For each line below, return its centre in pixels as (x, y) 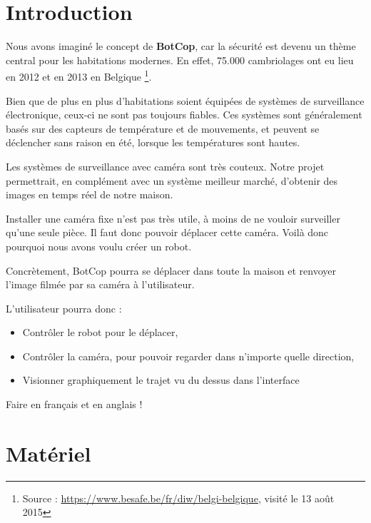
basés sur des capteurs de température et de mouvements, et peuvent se (163, 128)
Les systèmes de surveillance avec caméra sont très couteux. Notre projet (165, 166)
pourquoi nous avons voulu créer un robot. (99, 246)
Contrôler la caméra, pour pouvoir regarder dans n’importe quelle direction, (188, 356)
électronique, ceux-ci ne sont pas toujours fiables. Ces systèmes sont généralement (184, 115)
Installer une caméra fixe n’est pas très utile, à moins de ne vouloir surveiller (173, 218)
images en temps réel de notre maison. (90, 194)
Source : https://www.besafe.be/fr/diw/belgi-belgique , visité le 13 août (178, 498)
